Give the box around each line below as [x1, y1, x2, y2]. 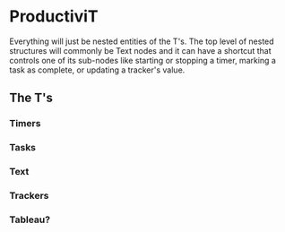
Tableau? [9, 213, 51, 226]
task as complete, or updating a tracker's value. [9, 64, 186, 75]
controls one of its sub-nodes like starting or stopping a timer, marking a [9, 55, 276, 65]
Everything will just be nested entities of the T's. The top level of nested [9, 36, 275, 47]
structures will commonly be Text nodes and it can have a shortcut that [9, 45, 272, 56]
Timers [9, 117, 41, 130]
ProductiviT [9, 6, 99, 27]
